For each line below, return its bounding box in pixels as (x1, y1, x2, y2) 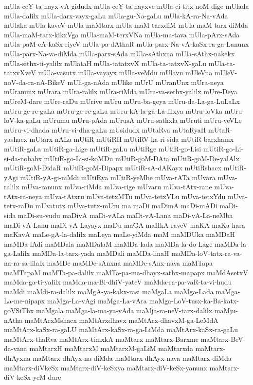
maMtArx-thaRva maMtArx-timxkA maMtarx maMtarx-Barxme (4, 334, 199, 344)
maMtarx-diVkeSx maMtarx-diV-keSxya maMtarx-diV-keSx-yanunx (4, 362, 207, 372)
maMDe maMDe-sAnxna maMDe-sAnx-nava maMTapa (47, 258, 213, 268)
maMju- (214, 305, 238, 315)
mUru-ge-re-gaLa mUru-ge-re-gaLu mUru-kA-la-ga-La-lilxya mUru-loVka (4, 105, 223, 116)
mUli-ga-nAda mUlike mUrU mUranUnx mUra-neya (67, 77, 224, 87)
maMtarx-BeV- (200, 334, 246, 344)
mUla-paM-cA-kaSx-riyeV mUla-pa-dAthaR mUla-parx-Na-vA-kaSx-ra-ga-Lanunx (4, 39, 249, 49)
